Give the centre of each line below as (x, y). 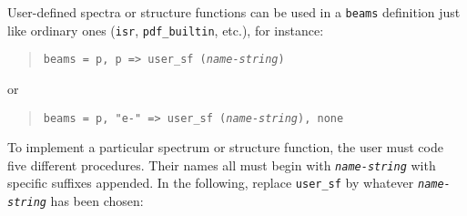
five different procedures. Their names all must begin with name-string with (222, 165)
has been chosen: (97, 201)
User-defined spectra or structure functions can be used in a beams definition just (234, 12)
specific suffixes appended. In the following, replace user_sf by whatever (211, 183)
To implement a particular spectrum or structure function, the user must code (225, 147)
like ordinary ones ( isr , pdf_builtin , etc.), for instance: (166, 30)
